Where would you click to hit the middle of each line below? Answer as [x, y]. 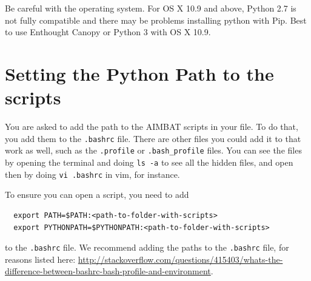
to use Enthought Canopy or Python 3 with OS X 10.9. [108, 32]
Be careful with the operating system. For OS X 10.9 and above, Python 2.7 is [151, 8]
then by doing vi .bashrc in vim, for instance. [92, 174]
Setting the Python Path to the [139, 73]
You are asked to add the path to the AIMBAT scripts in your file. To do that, [152, 127]
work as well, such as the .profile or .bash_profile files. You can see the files [153, 150]
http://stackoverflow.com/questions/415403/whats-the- [180, 259]
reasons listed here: [40, 259]
